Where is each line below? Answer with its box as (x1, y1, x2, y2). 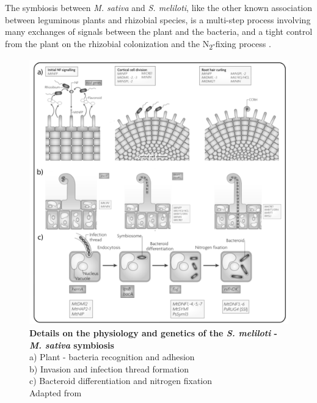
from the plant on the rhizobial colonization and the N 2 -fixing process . (5, 37, 271, 51)
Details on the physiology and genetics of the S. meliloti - (29, 326, 277, 339)
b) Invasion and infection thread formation (29, 362, 189, 375)
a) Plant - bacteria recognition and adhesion (29, 350, 195, 363)
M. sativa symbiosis (29, 338, 114, 351)
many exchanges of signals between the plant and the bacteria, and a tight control (5, 25, 313, 38)
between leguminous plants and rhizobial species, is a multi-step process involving (5, 13, 311, 26)
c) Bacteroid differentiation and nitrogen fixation (29, 374, 213, 387)
